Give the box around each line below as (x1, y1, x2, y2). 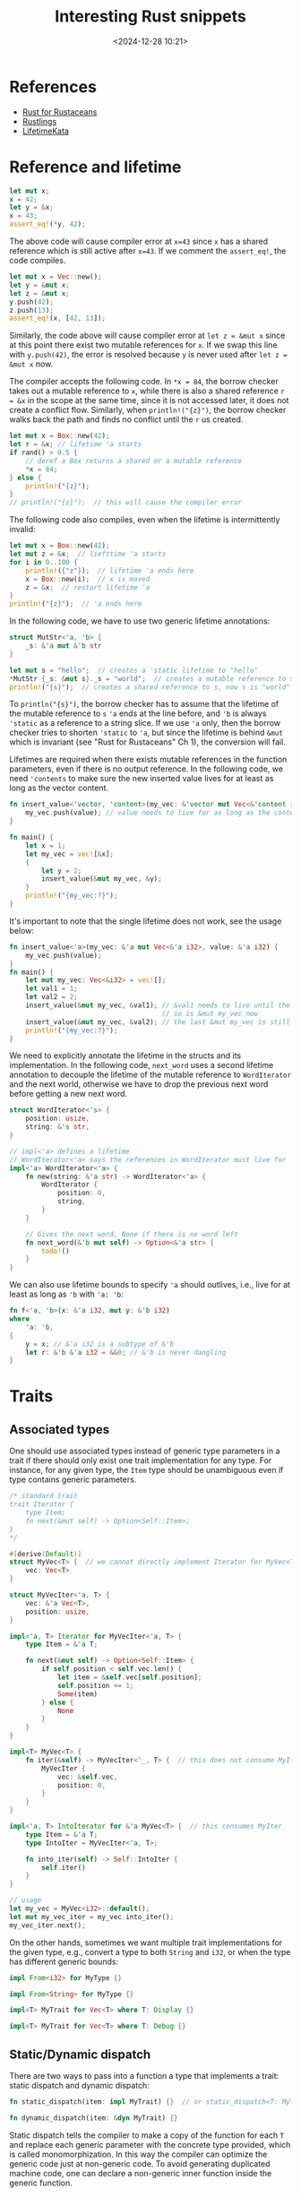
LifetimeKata (21, 125, 70, 136)
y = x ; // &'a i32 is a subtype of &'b (25, 1340, 175, 1348)
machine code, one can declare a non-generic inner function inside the (9, 2167, 272, 2178)
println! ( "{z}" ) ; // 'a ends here (9, 599, 142, 608)
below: (9, 925, 34, 935)
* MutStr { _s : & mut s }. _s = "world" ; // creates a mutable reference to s (9, 674, 295, 683)
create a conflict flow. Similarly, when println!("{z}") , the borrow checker (9, 405, 287, 416)
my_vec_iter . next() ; (9, 1920, 87, 1930)
